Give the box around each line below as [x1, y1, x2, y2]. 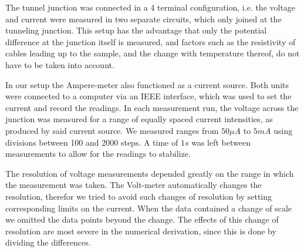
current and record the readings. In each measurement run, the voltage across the [5, 101, 299, 113]
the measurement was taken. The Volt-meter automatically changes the [5, 179, 262, 191]
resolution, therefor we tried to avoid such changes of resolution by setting [5, 190, 272, 202]
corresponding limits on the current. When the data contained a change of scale [5, 201, 292, 214]
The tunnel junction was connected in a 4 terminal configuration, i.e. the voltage [5, 1, 296, 13]
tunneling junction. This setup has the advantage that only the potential [5, 24, 267, 36]
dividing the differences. [5, 236, 91, 248]
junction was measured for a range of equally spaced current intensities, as [5, 113, 273, 125]
